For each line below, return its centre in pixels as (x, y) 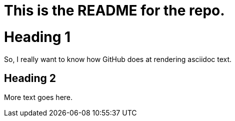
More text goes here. (38, 97)
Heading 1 (37, 37)
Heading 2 (30, 78)
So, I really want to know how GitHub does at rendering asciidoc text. (118, 59)
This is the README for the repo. (114, 10)
